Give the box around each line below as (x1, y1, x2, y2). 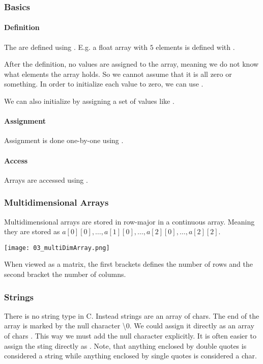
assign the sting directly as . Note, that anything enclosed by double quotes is (4, 340, 247, 351)
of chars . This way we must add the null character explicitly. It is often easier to (4, 330, 256, 341)
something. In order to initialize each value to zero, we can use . (4, 78, 203, 89)
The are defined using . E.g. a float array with (4, 41, 148, 52)
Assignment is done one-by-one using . (4, 135, 124, 146)
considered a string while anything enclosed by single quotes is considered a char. (4, 350, 257, 361)
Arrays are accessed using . (4, 174, 88, 185)
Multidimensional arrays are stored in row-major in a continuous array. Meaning (4, 216, 255, 227)
